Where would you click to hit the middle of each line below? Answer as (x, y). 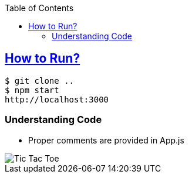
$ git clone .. (40, 81)
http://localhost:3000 (57, 99)
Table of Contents (39, 8)
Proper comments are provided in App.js (106, 140)
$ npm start (32, 90)
